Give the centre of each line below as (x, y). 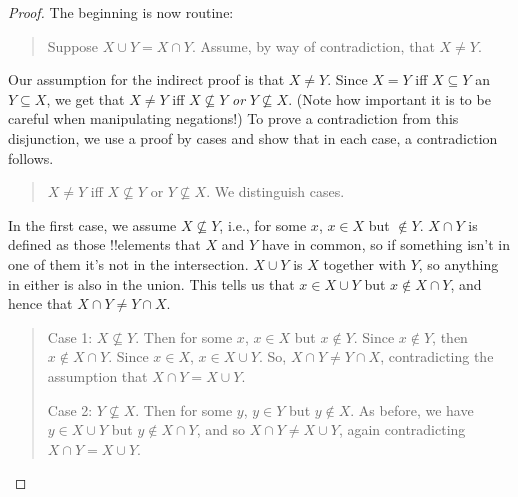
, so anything (458, 263)
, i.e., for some (263, 224)
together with (364, 263)
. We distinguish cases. (275, 191)
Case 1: (70, 336)
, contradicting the (437, 356)
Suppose (73, 45)
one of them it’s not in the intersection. (128, 263)
